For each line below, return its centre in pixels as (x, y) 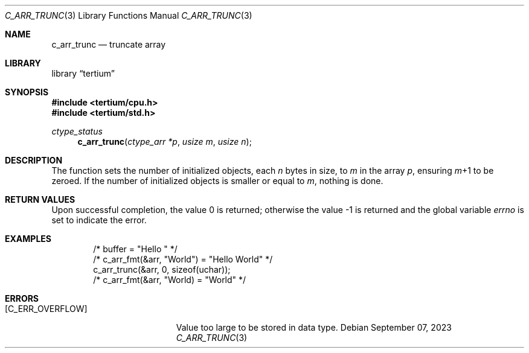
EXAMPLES (28, 239)
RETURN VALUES (40, 199)
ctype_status (77, 131)
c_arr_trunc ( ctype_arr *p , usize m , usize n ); (165, 142)
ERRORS (22, 298)
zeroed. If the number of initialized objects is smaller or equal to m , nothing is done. (217, 181)
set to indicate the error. (99, 220)
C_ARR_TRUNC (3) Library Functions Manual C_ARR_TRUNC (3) (129, 15)
